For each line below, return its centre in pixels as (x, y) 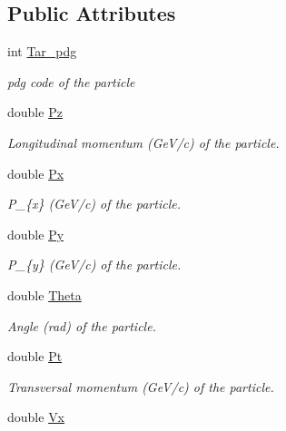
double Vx (36, 417)
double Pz (35, 112)
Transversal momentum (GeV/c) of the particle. (141, 386)
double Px (36, 173)
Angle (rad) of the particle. (82, 325)
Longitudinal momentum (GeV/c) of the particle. (143, 142)
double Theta (44, 294)
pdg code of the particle (71, 81)
